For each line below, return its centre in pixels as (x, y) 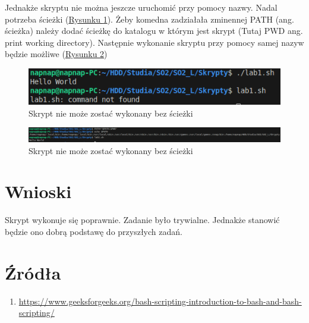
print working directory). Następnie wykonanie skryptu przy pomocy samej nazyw (154, 42)
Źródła (33, 272)
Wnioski (38, 191)
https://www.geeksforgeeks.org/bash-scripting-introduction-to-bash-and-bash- (160, 301)
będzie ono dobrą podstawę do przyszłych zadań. (94, 231)
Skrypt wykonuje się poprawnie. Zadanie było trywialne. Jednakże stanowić (142, 220)
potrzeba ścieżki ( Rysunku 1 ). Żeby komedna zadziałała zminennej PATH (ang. (149, 19)
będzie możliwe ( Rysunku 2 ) (56, 54)
